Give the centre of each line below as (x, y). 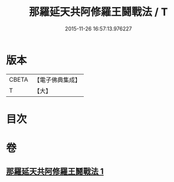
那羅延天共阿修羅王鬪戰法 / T (98, 12)
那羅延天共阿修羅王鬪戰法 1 (55, 172)
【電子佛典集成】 (57, 80)
